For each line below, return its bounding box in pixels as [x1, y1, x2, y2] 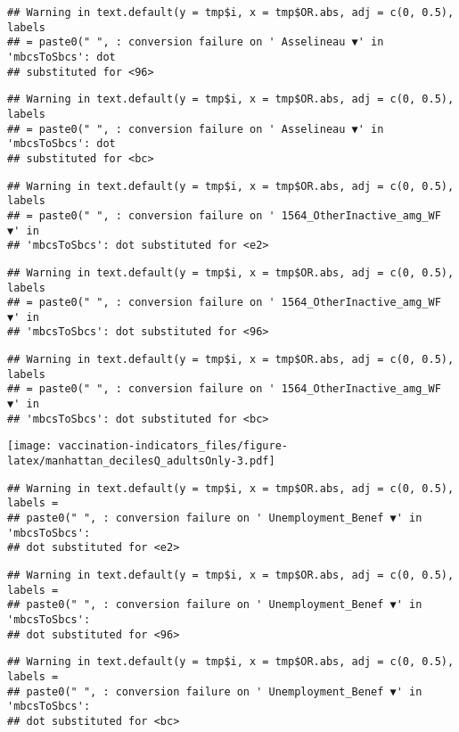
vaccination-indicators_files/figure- [58, 440, 288, 453]
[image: [7, 440, 53, 453]
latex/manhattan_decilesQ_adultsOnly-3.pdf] [7, 455, 275, 468]
